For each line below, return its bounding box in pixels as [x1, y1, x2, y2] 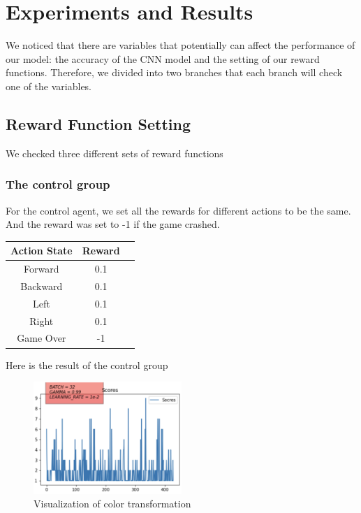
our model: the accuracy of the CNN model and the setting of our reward [6, 51, 320, 66]
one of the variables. [6, 78, 92, 93]
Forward [24, 261, 59, 276]
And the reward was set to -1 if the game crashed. [6, 217, 220, 231]
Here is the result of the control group [6, 357, 168, 372]
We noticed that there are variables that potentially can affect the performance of [6, 38, 355, 52]
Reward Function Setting [6, 113, 191, 134]
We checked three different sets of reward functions [6, 145, 223, 160]
